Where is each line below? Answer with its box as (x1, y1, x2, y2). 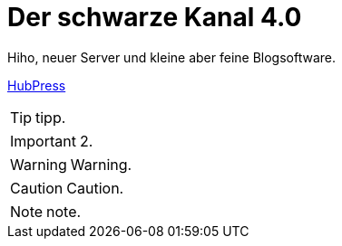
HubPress (7, 77, 66, 93)
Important (10, 131, 76, 150)
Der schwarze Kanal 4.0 (7, 2, 302, 33)
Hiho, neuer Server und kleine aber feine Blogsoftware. (7, 49, 337, 65)
